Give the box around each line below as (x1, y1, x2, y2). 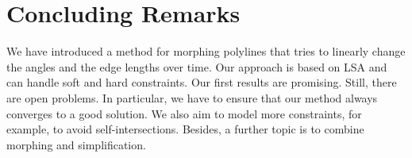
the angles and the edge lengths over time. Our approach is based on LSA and (6, 58, 387, 75)
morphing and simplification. (6, 136, 146, 152)
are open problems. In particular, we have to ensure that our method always (6, 89, 378, 106)
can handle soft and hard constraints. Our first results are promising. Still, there (6, 74, 397, 91)
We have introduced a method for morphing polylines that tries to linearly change (6, 43, 406, 60)
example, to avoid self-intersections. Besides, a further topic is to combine (6, 121, 364, 137)
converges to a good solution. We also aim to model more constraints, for (6, 105, 362, 121)
